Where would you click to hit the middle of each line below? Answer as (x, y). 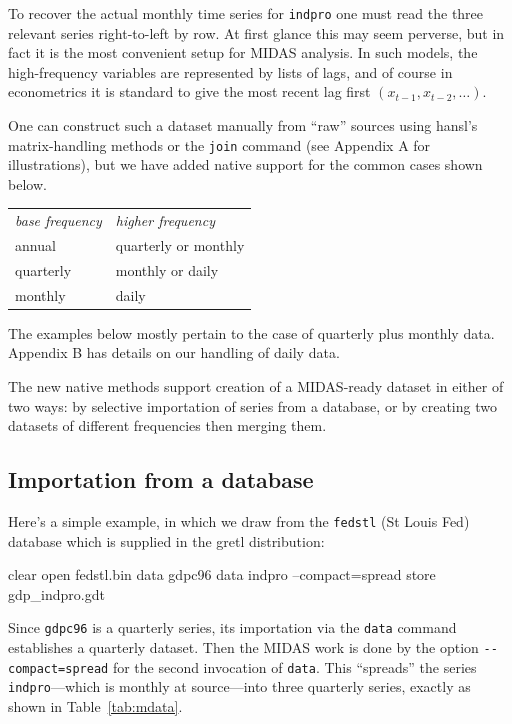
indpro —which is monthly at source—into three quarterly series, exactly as (239, 686)
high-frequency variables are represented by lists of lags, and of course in (230, 71)
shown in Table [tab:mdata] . (95, 706)
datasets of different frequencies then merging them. (167, 425)
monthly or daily (167, 269)
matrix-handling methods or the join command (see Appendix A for (219, 144)
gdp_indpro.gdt (56, 593)
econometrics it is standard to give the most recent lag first (189, 91)
